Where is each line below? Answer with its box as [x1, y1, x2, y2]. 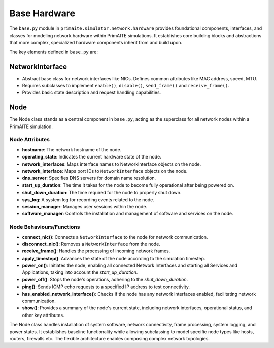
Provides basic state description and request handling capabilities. [22, 89, 161, 96]
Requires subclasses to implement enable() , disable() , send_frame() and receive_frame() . [22, 83, 229, 89]
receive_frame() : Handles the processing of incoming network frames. [22, 248, 170, 254]
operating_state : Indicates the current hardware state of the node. [22, 154, 162, 160]
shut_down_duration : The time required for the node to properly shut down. [22, 189, 182, 196]
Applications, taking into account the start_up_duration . [22, 269, 138, 275]
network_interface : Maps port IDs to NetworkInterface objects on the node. [22, 168, 188, 174]
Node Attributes [9, 136, 50, 143]
